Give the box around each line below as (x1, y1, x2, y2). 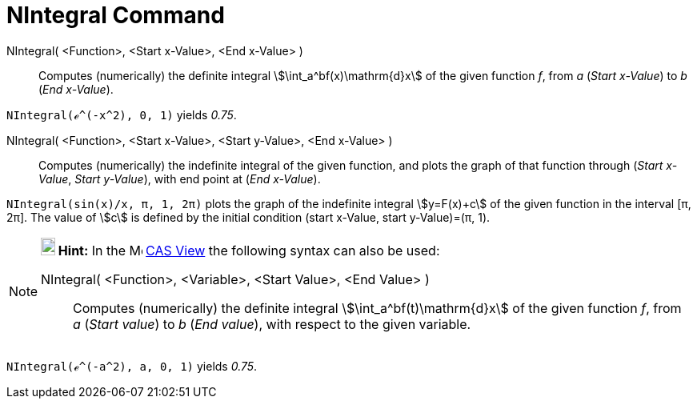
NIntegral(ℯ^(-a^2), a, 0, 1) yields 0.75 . (6, 359, 258, 373)
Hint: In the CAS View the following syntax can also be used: (58, 242, 440, 259)
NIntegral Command (6, 2, 225, 29)
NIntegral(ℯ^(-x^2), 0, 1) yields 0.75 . (6, 107, 237, 122)
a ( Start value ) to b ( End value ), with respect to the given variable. (73, 315, 471, 332)
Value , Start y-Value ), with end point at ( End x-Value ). (38, 171, 321, 186)
